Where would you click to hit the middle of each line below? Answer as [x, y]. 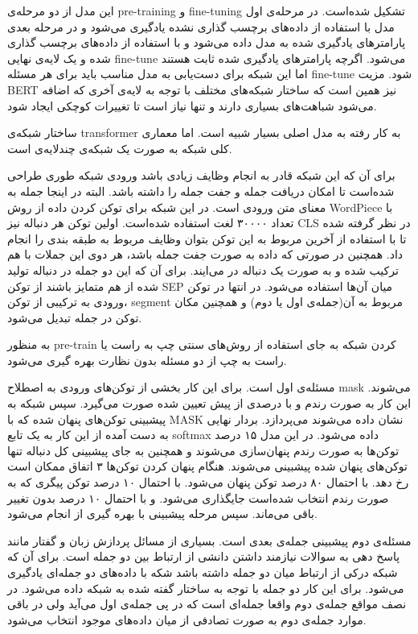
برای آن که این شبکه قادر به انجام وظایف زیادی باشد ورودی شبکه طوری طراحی [201, 175]
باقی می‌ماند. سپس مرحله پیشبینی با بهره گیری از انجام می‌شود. [162, 514]
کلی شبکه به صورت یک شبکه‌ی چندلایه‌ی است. [120, 148]
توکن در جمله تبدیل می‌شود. [75, 317]
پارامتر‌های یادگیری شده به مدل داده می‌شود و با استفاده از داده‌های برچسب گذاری [207, 42]
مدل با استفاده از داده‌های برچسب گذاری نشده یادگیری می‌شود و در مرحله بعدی [201, 26]
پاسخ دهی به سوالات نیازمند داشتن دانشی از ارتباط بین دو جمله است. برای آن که [204, 556]
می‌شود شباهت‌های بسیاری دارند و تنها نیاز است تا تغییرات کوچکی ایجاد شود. [192, 105]
